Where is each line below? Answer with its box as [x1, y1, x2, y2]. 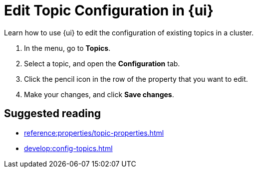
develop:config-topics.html [24, 144, 113, 153]
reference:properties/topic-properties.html [24, 128, 164, 137]
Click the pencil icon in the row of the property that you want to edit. [24, 74, 248, 83]
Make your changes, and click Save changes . [24, 90, 174, 99]
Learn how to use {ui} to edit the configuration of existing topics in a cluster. [4, 28, 254, 37]
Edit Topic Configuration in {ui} [4, 2, 214, 19]
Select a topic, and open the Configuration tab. [24, 59, 180, 68]
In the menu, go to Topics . [24, 43, 111, 52]
